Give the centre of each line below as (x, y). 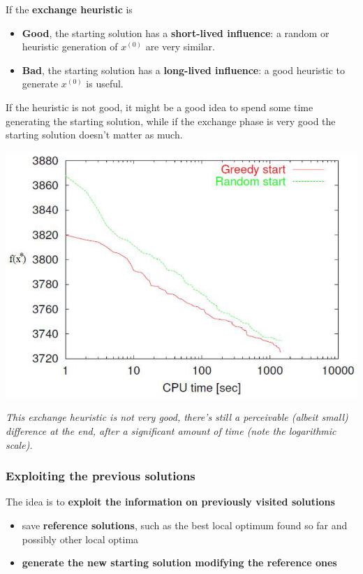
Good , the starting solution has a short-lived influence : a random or (176, 33)
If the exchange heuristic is (69, 9)
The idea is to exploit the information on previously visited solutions (170, 502)
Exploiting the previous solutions (101, 476)
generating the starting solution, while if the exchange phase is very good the (171, 121)
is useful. (105, 84)
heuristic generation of (70, 46)
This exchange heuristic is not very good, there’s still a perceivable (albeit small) (177, 417)
